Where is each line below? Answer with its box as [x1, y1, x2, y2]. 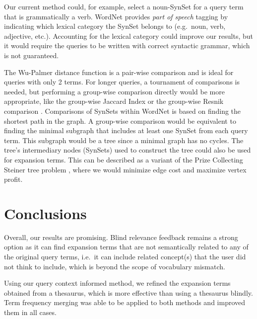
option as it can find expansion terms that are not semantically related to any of [4, 241, 249, 252]
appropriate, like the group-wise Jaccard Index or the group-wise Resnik [4, 96, 224, 106]
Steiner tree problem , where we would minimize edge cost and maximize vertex [4, 164, 247, 174]
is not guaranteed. [4, 50, 59, 60]
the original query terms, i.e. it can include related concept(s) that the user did [4, 251, 246, 261]
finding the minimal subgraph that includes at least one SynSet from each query [4, 125, 248, 136]
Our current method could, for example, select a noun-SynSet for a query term [4, 1, 244, 11]
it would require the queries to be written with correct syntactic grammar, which [4, 40, 250, 51]
